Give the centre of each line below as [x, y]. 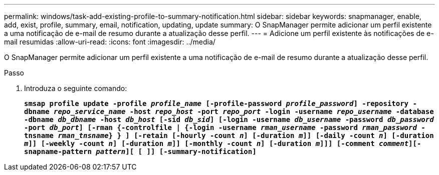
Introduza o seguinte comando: [76, 88]
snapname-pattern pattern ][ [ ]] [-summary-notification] [140, 151]
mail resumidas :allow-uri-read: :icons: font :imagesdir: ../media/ [110, 42]
